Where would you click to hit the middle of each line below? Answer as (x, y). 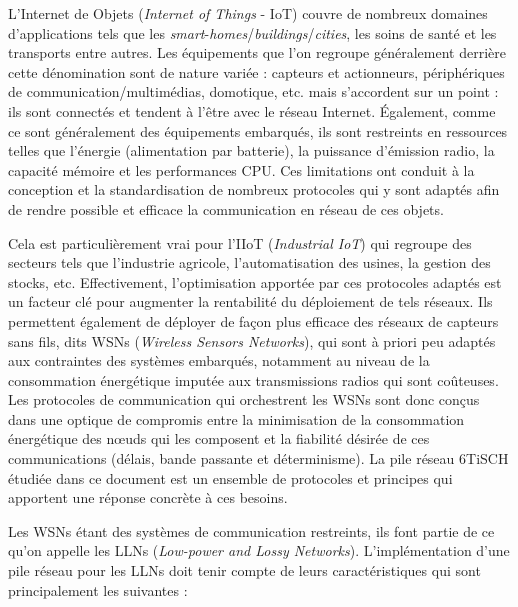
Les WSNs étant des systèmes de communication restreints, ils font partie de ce (251, 530)
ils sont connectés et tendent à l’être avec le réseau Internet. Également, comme (252, 110)
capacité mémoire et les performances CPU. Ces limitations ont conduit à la (241, 169)
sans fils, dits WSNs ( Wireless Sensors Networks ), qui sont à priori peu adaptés (252, 340)
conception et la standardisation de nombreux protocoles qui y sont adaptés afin (254, 189)
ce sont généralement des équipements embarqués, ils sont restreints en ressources (258, 130)
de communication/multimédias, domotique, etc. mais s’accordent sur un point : (253, 91)
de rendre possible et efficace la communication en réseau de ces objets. (226, 208)
